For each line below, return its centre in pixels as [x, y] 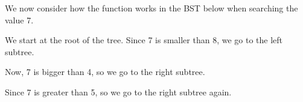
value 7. [19, 19]
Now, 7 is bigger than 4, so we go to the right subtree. [105, 72]
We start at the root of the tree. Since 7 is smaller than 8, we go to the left [144, 40]
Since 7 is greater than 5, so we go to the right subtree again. [118, 91]
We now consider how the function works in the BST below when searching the [151, 8]
